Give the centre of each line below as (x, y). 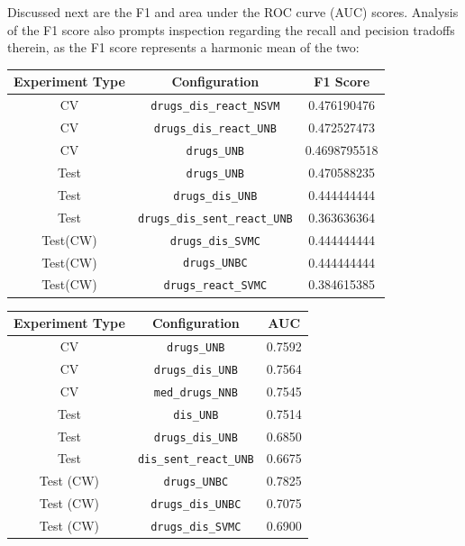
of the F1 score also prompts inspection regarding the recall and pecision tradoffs (231, 29)
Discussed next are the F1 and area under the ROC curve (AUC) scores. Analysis (233, 12)
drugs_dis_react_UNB (215, 129)
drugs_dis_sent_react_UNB (215, 218)
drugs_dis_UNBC (196, 505)
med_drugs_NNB (196, 392)
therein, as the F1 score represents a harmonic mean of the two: (183, 47)
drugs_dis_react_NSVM (215, 107)
